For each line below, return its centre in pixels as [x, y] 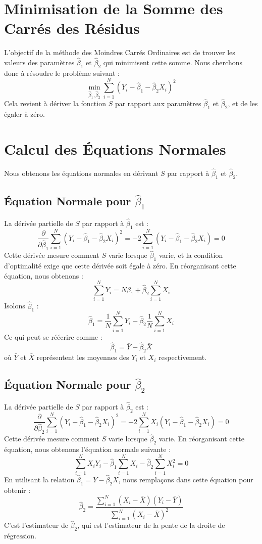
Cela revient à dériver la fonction [55, 103]
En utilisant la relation [39, 479]
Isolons [15, 306]
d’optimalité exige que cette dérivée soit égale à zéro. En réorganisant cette [120, 266]
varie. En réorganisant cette [201, 439]
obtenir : [17, 490]
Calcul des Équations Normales [115, 148]
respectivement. [182, 357]
